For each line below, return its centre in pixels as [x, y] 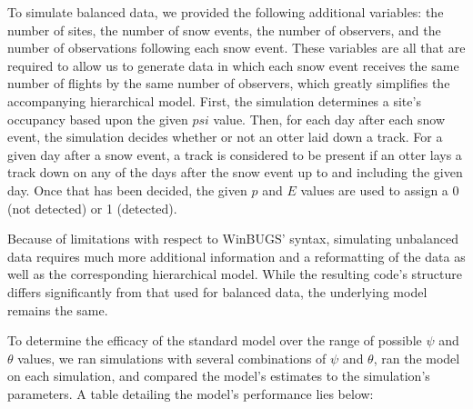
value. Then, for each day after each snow [329, 119]
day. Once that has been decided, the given [127, 190]
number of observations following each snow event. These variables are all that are [236, 48]
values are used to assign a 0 [380, 190]
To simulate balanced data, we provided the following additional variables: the [226, 12]
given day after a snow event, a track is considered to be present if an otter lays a [235, 154]
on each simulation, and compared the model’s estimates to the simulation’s [219, 376]
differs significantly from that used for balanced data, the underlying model [217, 291]
